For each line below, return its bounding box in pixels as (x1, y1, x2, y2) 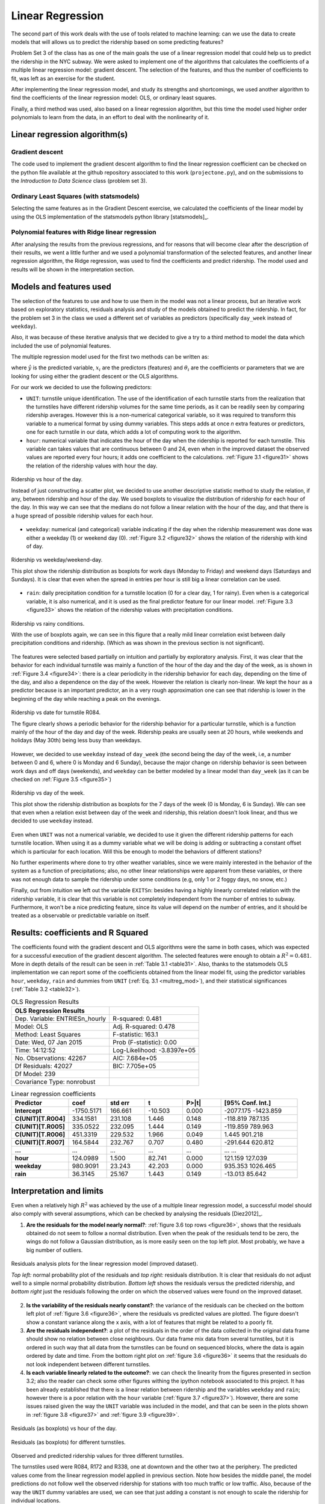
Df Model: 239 (14, 1070, 56, 1078)
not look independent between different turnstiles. (26, 1360, 150, 1368)
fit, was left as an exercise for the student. (11, 75, 116, 82)
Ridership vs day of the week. (11, 789, 85, 797)
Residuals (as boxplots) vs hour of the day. (11, 1425, 117, 1432)
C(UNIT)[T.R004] (14, 1115, 66, 1123)
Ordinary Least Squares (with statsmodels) (11, 192, 140, 200)
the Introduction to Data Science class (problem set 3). (11, 177, 147, 184)
